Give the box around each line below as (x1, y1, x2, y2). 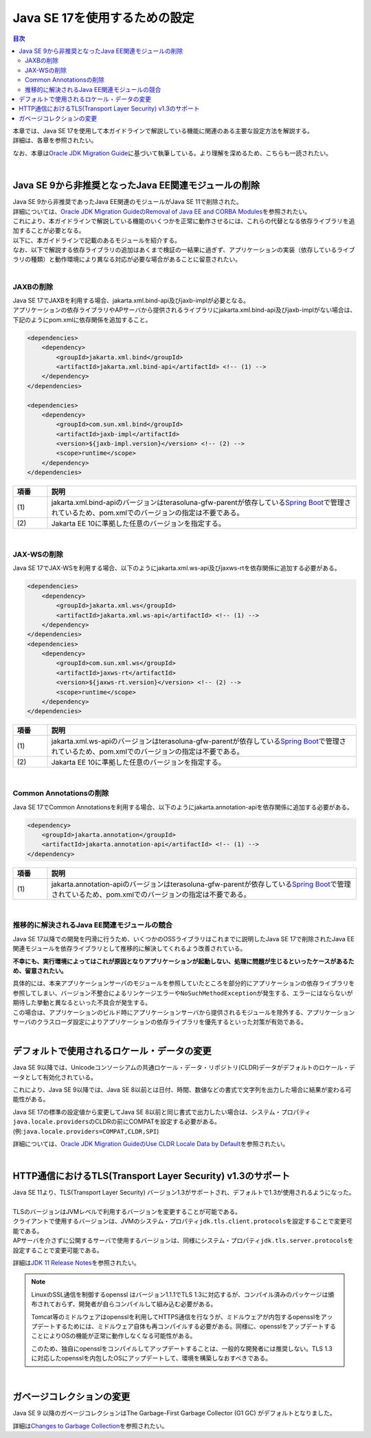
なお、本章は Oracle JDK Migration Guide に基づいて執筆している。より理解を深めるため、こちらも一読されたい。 (12, 148, 333, 157)
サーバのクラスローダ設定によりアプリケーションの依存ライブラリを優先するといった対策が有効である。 (12, 1018, 307, 1026)
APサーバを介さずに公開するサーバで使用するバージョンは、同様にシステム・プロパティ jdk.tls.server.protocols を (12, 1237, 354, 1245)
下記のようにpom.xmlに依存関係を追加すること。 (12, 315, 152, 324)
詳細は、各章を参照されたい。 (12, 136, 98, 144)
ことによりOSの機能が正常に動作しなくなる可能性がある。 (31, 1332, 196, 1340)
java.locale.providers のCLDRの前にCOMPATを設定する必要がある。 (12, 1117, 221, 1126)
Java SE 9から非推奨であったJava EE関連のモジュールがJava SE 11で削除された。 (12, 198, 243, 206)
